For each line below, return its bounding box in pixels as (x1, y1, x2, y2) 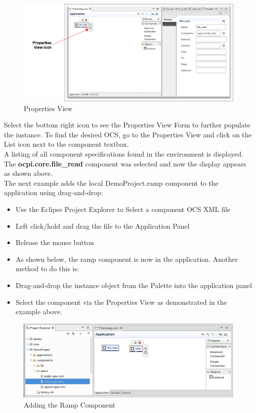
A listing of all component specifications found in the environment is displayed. (4, 149, 244, 159)
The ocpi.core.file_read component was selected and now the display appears (4, 158, 247, 168)
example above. (15, 306, 62, 317)
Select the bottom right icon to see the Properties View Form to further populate (4, 120, 251, 130)
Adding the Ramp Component (24, 400, 116, 410)
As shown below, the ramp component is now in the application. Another (15, 253, 238, 264)
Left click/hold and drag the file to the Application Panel (15, 220, 190, 231)
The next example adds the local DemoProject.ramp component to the (4, 177, 218, 188)
